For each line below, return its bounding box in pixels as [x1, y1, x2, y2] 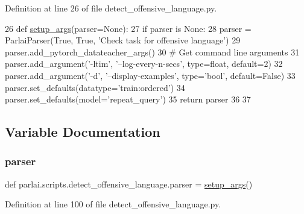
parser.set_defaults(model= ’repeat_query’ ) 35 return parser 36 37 [5, 93, 251, 105]
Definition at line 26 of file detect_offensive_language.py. [5, 2, 217, 14]
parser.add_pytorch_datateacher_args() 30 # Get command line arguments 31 [5, 45, 300, 58]
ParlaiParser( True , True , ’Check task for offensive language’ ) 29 [5, 34, 241, 46]
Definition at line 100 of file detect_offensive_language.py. [5, 198, 221, 210]
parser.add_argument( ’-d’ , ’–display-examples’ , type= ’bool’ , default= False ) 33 [5, 69, 296, 81]
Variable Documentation [5, 122, 160, 141]
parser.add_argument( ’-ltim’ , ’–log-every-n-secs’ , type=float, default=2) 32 [5, 57, 283, 70]
